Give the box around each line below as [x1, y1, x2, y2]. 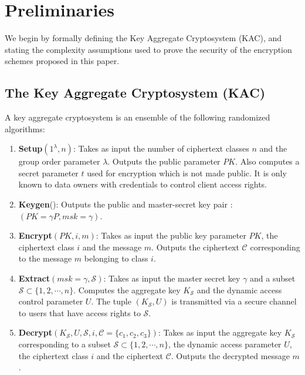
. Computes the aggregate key [73, 283, 181, 296]
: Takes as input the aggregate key [158, 326, 282, 339]
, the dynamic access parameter [168, 338, 282, 350]
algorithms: [5, 122, 45, 135]
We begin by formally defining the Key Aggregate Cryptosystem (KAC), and [5, 32, 282, 44]
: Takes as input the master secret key [103, 272, 240, 284]
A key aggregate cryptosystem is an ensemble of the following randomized [5, 111, 270, 123]
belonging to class [84, 252, 148, 264]
